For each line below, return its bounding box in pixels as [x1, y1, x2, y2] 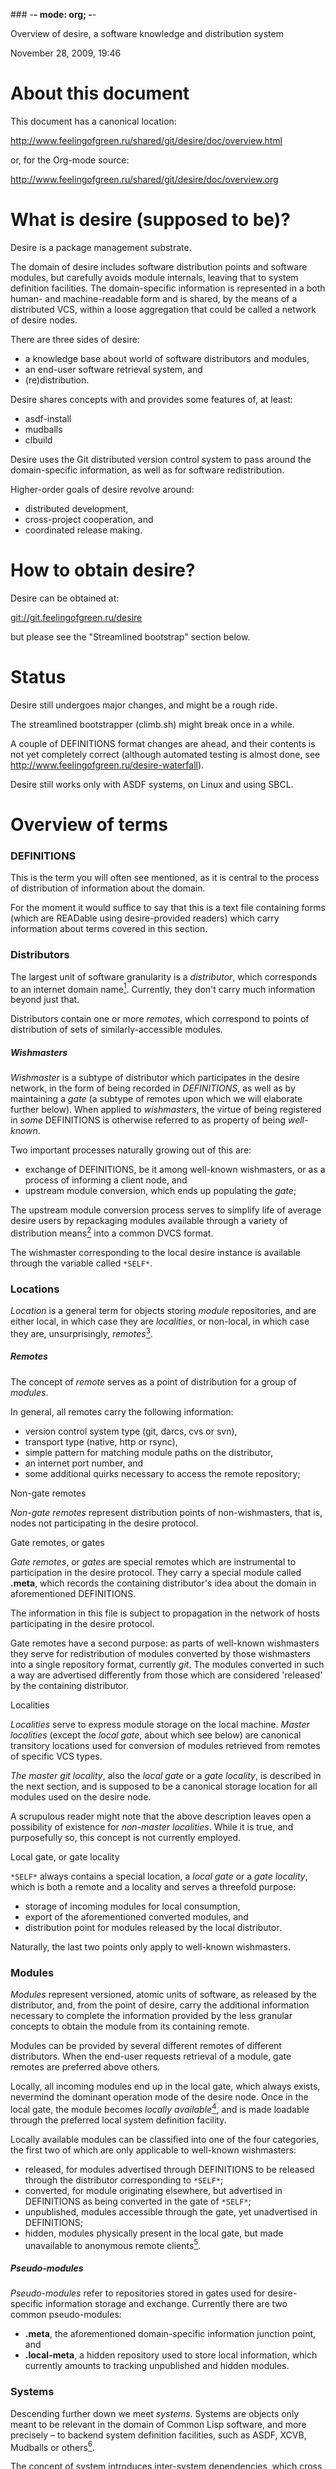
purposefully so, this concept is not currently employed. [10, 1831, 242, 1843]
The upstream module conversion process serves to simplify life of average [10, 1204, 322, 1216]
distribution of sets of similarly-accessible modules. [10, 1024, 223, 1036]
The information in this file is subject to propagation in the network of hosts [10, 1607, 320, 1619]
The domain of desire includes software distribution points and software [10, 260, 308, 273]
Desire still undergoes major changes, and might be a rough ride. [10, 699, 278, 711]
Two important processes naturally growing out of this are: [10, 1144, 252, 1156]
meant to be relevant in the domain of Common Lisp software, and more [10, 2418, 307, 2430]
